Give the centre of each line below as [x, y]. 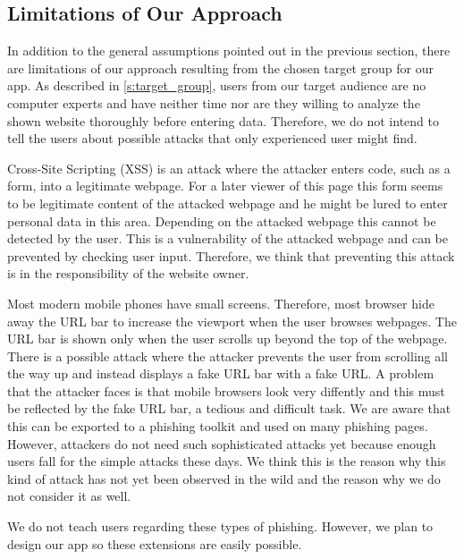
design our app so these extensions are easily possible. [155, 543]
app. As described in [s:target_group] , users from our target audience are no [217, 85]
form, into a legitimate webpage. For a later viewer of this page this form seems [225, 186]
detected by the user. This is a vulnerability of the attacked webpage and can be [228, 238]
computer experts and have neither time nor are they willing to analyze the [214, 102]
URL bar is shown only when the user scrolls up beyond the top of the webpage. [228, 339]
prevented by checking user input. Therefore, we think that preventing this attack [231, 255]
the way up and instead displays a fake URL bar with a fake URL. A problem [221, 373]
